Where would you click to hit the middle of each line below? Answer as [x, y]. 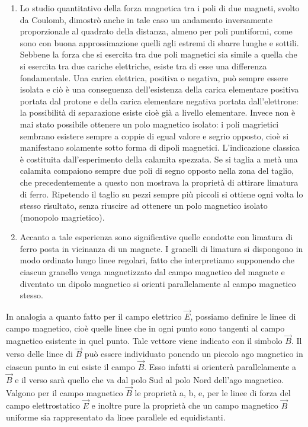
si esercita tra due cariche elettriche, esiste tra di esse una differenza [143, 66]
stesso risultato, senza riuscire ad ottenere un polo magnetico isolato [144, 205]
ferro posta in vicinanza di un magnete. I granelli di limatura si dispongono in [161, 248]
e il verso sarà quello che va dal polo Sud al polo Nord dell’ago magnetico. [150, 379]
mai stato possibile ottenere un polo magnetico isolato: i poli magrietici [149, 124]
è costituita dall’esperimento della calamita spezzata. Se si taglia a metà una [159, 159]
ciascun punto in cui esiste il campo [70, 367]
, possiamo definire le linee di [243, 316]
